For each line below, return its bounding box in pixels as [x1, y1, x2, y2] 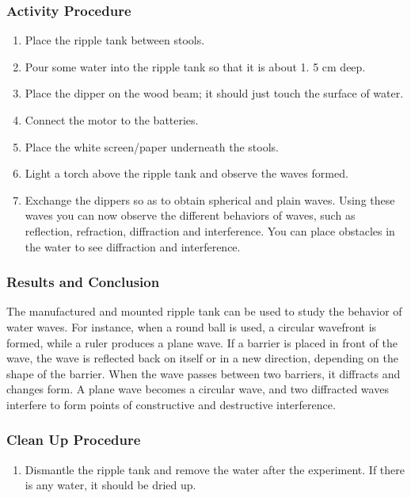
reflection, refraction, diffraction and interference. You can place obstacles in [25, 222, 395, 239]
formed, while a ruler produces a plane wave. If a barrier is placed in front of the [6, 334, 398, 351]
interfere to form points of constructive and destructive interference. [6, 396, 336, 412]
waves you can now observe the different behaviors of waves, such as [25, 207, 356, 224]
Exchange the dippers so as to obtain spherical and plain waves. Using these [25, 191, 395, 208]
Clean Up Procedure [6, 430, 141, 450]
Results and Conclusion [6, 272, 160, 292]
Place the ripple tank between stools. [25, 32, 205, 48]
